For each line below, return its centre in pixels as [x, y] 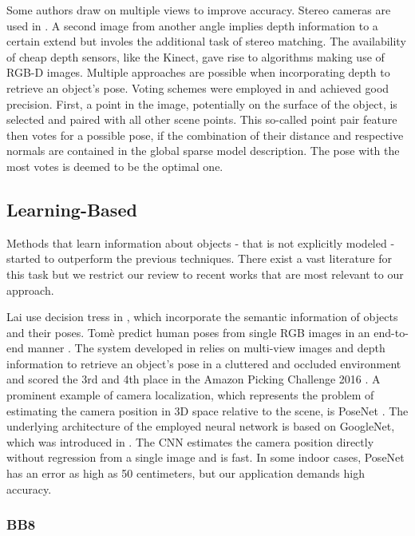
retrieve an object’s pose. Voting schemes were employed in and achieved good [198, 87]
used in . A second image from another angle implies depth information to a [192, 25]
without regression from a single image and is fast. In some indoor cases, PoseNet [206, 457]
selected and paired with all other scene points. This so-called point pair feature [202, 119]
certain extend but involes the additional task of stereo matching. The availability [206, 41]
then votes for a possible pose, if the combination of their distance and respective [205, 135]
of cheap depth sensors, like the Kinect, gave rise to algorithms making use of [196, 56]
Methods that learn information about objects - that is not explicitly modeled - [201, 242]
